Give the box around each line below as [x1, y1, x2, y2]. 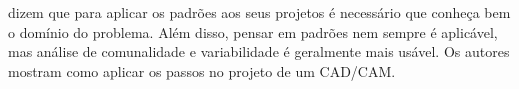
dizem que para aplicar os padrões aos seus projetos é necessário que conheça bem [8, 2, 511, 22]
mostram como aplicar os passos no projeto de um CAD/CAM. [8, 60, 396, 81]
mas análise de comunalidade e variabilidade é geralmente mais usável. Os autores [8, 41, 510, 62]
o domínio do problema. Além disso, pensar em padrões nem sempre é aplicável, [8, 21, 498, 42]
